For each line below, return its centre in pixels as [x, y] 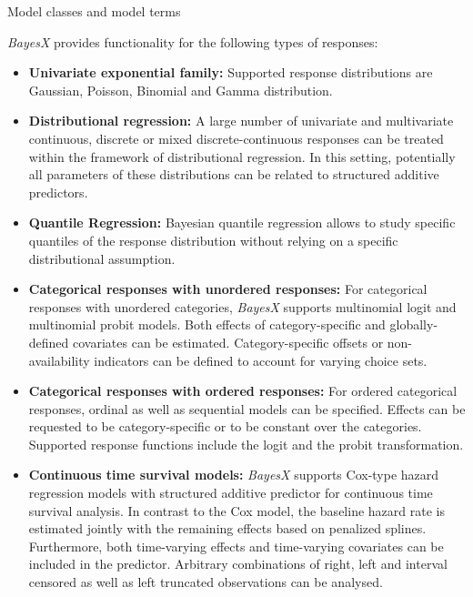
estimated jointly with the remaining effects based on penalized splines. [227, 528]
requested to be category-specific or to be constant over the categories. [225, 426]
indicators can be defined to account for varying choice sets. [261, 360]
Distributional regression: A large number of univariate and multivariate [241, 121]
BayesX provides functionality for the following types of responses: [193, 41]
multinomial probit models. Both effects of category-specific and [207, 324]
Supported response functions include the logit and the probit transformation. [246, 444]
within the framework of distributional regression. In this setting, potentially [242, 156]
